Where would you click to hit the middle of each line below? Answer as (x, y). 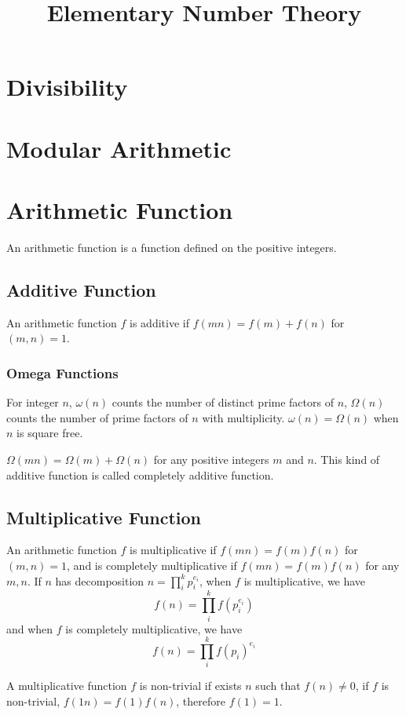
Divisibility (67, 87)
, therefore (201, 700)
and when (30, 628)
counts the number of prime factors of (97, 417)
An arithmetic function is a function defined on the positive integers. (172, 248)
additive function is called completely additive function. (140, 474)
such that (278, 686)
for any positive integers (211, 460)
